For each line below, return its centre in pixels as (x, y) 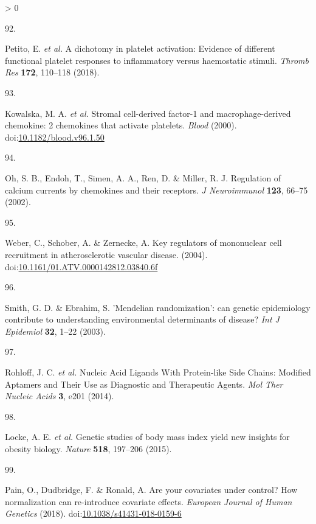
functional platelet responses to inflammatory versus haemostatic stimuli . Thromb (157, 60)
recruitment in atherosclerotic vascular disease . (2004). (106, 254)
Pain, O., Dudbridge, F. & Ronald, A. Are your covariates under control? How (151, 490)
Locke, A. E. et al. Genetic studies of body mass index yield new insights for (147, 437)
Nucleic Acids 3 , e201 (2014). (60, 396)
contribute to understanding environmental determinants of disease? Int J (142, 319)
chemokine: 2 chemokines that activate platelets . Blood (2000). (121, 125)
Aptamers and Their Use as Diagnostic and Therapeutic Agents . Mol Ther (144, 384)
